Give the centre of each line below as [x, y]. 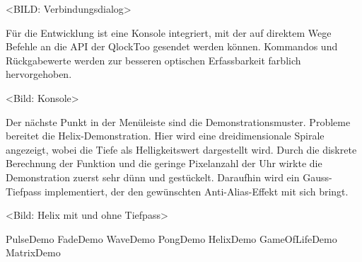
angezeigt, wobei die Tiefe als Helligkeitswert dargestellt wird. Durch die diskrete [181, 149]
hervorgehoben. [39, 74]
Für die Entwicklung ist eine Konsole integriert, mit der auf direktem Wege [169, 32]
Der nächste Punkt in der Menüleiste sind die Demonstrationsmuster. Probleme [178, 121]
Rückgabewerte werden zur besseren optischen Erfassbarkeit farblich [153, 60]
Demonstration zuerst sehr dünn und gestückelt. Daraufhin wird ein [153, 177]
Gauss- [317, 177]
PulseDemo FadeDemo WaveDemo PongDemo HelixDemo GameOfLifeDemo [171, 238]
